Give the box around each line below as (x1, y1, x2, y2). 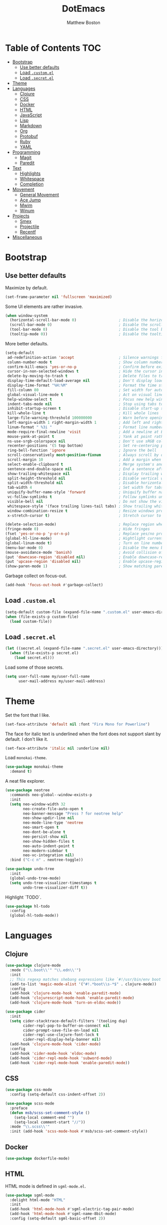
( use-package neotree (5, 788, 50, 793)
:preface (9, 1106, 28, 1111)
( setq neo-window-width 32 (9, 802, 66, 807)
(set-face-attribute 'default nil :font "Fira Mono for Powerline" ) (5, 722, 150, 727)
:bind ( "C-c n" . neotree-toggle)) (9, 858, 83, 863)
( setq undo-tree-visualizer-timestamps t (9, 880, 97, 885)
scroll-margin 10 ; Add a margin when (7, 457, 162, 462)
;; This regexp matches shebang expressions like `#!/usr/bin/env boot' (9, 977, 164, 982)
